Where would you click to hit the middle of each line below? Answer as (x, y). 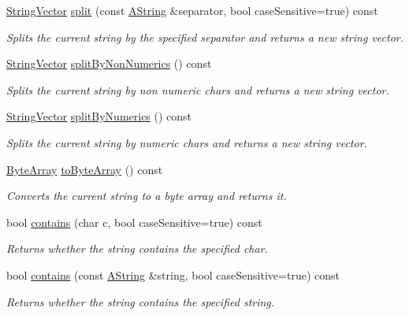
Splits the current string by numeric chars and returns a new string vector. (187, 142)
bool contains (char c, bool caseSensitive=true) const (134, 222)
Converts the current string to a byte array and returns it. (147, 196)
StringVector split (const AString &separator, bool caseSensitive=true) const (192, 10)
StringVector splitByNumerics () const (99, 116)
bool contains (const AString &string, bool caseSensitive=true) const (173, 274)
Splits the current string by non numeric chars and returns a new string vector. (198, 89)
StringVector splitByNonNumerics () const (109, 63)
